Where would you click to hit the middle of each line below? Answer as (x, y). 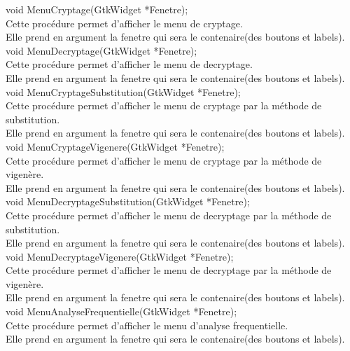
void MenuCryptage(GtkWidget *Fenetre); (97, 9)
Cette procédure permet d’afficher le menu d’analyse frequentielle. (147, 325)
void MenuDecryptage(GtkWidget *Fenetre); (101, 50)
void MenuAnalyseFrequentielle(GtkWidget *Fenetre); (121, 311)
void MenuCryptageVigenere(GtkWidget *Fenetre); (115, 146)
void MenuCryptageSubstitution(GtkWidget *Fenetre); (123, 91)
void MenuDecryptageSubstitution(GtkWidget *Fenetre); (128, 201)
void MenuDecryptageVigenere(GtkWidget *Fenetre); (120, 256)
